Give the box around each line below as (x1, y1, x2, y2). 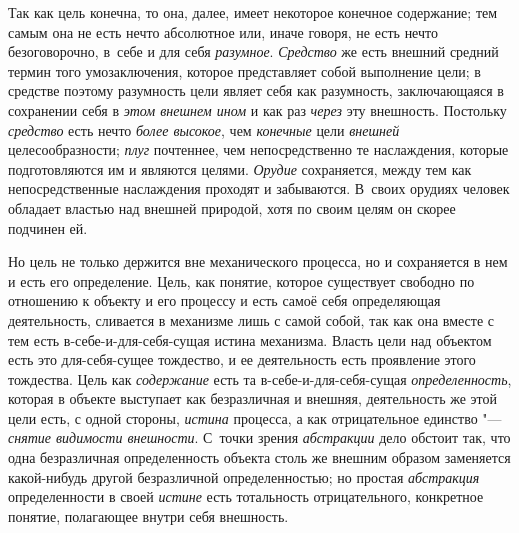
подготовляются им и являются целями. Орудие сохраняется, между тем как (8, 158, 472, 179)
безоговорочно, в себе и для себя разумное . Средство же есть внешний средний (8, 41, 499, 62)
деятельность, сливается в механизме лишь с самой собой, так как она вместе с (8, 309, 494, 330)
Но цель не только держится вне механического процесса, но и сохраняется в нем (8, 251, 508, 272)
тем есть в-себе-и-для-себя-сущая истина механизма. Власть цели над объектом (8, 329, 492, 350)
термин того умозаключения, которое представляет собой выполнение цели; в (8, 60, 481, 81)
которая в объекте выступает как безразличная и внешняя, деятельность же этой (8, 388, 497, 409)
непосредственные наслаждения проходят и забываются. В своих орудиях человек (8, 178, 510, 199)
